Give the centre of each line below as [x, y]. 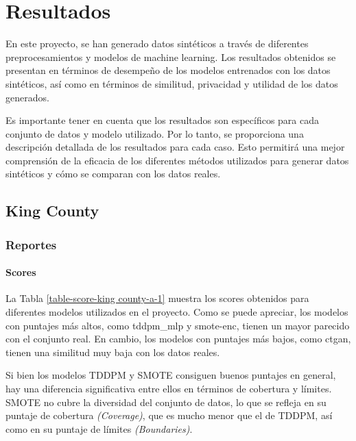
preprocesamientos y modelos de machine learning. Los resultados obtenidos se [171, 56]
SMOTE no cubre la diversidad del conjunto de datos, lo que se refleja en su [166, 402]
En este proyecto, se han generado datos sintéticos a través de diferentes [157, 43]
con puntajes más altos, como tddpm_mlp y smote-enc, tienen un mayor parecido [178, 325]
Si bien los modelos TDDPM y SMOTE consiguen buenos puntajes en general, [171, 375]
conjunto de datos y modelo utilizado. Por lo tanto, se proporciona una [155, 133]
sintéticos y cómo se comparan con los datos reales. [113, 174]
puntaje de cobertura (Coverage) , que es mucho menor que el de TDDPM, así [169, 415]
